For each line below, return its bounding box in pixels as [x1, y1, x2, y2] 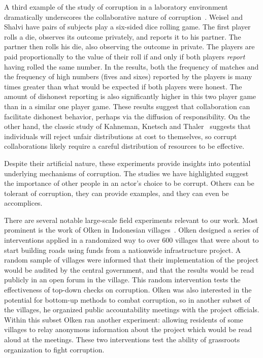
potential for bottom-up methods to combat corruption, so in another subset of [4, 294, 250, 305]
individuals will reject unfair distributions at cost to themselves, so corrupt [4, 131, 237, 141]
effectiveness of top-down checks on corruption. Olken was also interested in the [4, 284, 252, 295]
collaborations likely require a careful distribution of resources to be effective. [4, 141, 245, 151]
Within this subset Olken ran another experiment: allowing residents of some [4, 314, 243, 324]
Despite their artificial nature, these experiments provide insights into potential [4, 157, 251, 168]
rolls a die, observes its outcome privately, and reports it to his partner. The [4, 31, 241, 42]
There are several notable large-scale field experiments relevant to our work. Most [4, 214, 258, 225]
